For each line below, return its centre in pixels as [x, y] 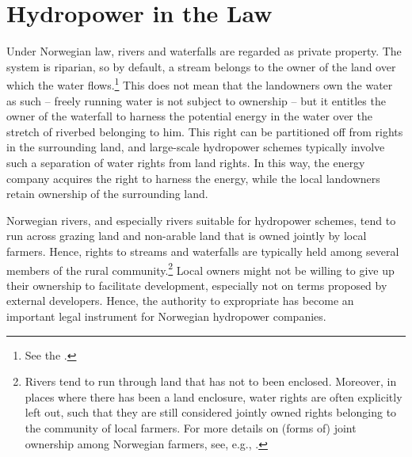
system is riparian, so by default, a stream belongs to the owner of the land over [201, 66]
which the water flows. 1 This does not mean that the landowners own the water [200, 84]
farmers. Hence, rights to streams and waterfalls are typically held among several [203, 251]
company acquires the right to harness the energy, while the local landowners [193, 178]
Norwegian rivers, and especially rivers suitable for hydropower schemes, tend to [201, 220]
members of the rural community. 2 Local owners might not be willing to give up [200, 268]
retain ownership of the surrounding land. [107, 194]
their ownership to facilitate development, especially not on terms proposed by [197, 285]
